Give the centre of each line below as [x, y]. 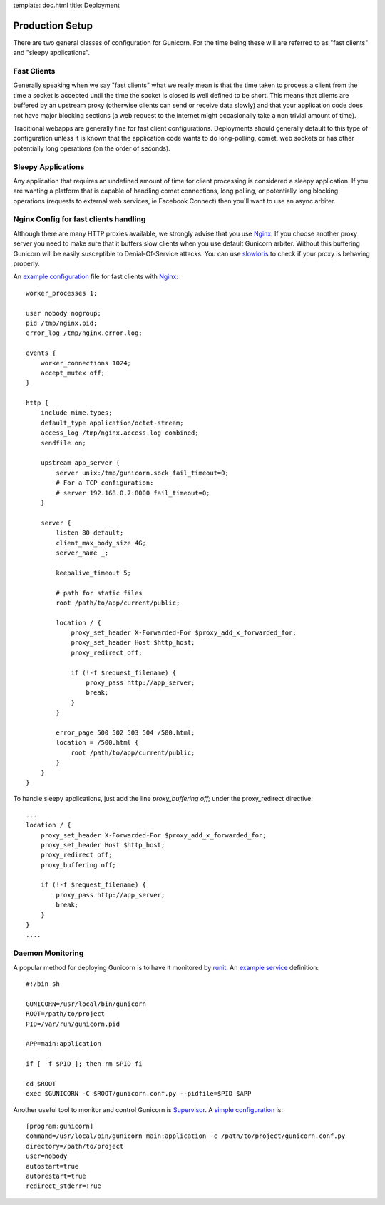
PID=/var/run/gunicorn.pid [73, 1024]
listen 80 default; [90, 533]
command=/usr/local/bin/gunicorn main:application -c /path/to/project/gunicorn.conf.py [186, 1136]
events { [41, 353]
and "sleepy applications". [52, 53]
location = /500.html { [97, 743]
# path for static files [99, 593]
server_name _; [82, 553]
